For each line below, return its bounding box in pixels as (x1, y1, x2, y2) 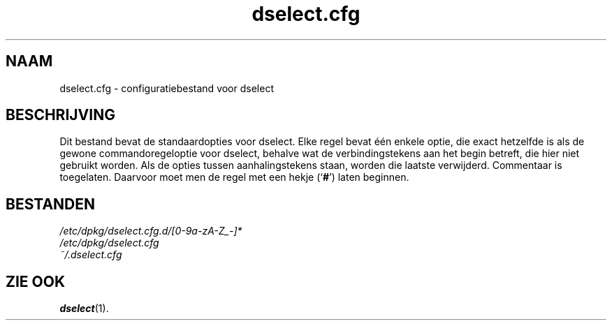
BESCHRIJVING (6, 106, 115, 124)
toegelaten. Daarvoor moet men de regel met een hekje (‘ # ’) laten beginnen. (59, 171, 409, 184)
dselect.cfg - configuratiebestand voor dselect (59, 82, 274, 94)
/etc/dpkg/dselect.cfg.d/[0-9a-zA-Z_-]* (59, 225, 242, 237)
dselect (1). (59, 302, 109, 315)
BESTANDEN (6, 195, 96, 213)
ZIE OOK (6, 272, 66, 290)
